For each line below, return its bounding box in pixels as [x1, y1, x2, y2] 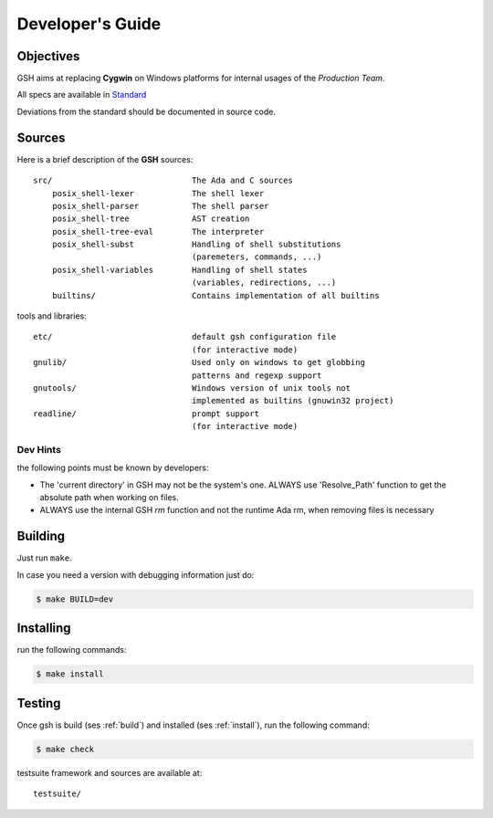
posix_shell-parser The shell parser [51, 201, 269, 211]
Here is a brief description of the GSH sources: [16, 153, 194, 164]
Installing [16, 621, 72, 636]
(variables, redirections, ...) [192, 278, 337, 288]
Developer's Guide [16, 14, 162, 34]
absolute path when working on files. [39, 492, 180, 503]
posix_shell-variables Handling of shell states [51, 265, 308, 275]
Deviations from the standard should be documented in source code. [16, 106, 276, 117]
